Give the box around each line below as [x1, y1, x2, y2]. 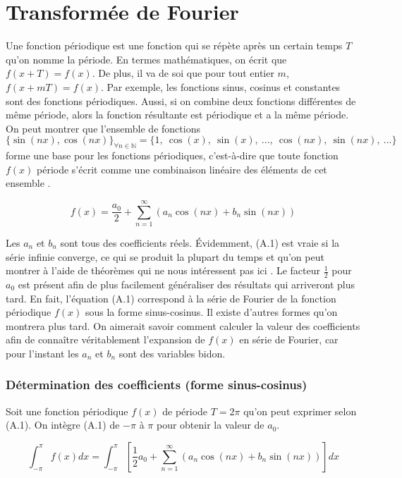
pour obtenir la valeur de [156, 417, 264, 432]
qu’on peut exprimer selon [243, 403, 357, 418]
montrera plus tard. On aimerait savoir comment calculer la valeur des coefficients [6, 318, 360, 333]
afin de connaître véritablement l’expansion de [6, 332, 205, 347]
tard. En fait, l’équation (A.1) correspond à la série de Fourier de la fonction [6, 290, 336, 305]
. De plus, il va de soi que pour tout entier [92, 66, 274, 80]
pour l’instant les [6, 345, 79, 360]
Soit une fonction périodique [6, 403, 128, 418]
